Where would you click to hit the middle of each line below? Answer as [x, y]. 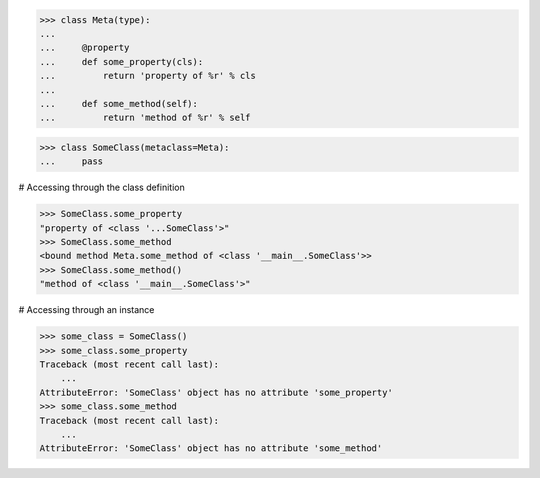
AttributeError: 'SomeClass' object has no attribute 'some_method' [211, 448]
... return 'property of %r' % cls [148, 76]
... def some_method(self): [119, 103]
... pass [71, 161]
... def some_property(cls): [121, 61]
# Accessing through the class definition [101, 187]
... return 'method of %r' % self [145, 118]
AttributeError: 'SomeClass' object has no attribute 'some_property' [216, 392]
